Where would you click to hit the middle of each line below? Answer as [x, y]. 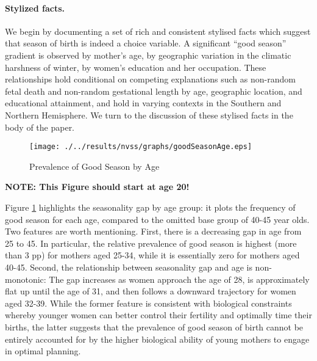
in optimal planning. [43, 351]
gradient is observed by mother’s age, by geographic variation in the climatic [148, 55]
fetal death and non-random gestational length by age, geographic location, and [154, 91]
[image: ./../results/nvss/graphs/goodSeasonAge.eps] [141, 147]
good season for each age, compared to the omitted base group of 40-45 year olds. [157, 219]
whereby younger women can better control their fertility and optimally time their [158, 315]
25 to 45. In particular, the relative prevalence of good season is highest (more [151, 243]
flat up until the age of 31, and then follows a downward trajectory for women [151, 291]
